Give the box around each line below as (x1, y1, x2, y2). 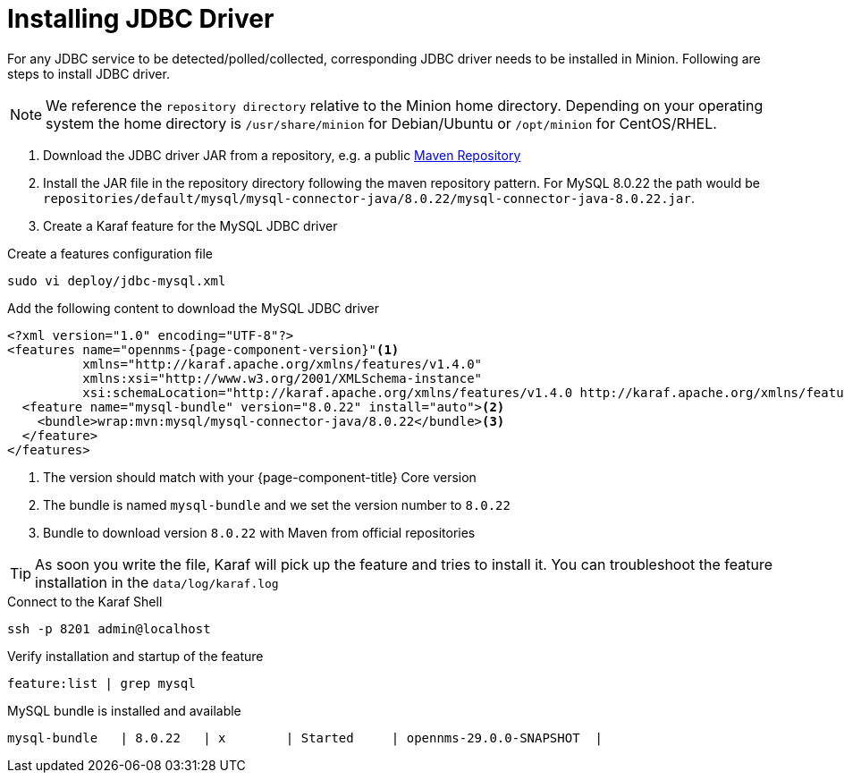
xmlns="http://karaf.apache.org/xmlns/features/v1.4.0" (82, 356, 483, 371)
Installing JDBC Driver (7, 4, 274, 34)
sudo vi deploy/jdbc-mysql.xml (7, 273, 226, 288)
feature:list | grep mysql (7, 675, 196, 691)
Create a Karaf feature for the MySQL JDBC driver (43, 217, 338, 233)
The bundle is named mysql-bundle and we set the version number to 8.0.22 (43, 496, 511, 513)
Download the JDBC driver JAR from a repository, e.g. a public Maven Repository (43, 147, 521, 163)
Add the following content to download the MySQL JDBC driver (7, 300, 379, 316)
